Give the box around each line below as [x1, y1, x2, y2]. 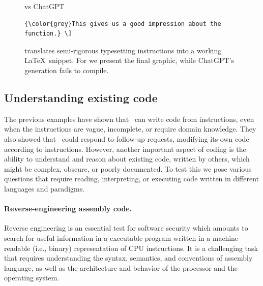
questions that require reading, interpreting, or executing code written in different [4, 173, 259, 184]
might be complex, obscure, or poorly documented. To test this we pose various [4, 163, 252, 174]
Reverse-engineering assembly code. [4, 203, 132, 214]
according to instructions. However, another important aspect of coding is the [4, 143, 246, 154]
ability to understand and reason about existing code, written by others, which [4, 153, 250, 164]
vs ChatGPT [24, 1, 65, 11]
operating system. [4, 272, 60, 283]
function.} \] [24, 30, 72, 38]
